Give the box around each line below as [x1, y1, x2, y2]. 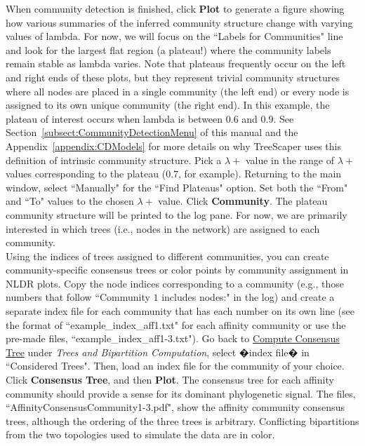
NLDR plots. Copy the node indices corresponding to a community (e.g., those [6, 276, 345, 290]
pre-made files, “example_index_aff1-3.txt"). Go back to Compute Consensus [6, 331, 340, 346]
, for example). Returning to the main [178, 166, 342, 181]
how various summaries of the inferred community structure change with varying [6, 15, 353, 29]
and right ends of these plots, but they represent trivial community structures [6, 69, 340, 84]
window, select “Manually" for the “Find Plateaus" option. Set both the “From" [6, 180, 348, 194]
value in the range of [245, 152, 335, 167]
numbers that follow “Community [6, 290, 150, 304]
